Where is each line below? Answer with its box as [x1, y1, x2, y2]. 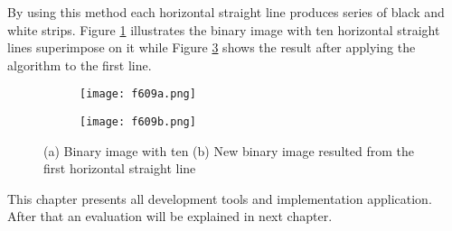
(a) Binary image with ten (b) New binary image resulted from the [43, 141, 414, 160]
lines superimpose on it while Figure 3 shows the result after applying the [7, 38, 416, 57]
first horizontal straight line [43, 159, 196, 178]
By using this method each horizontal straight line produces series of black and [7, 3, 445, 21]
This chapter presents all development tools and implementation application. [7, 189, 432, 208]
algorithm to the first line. [7, 55, 152, 74]
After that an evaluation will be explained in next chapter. [7, 207, 333, 226]
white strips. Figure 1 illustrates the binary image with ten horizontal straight [7, 20, 440, 39]
